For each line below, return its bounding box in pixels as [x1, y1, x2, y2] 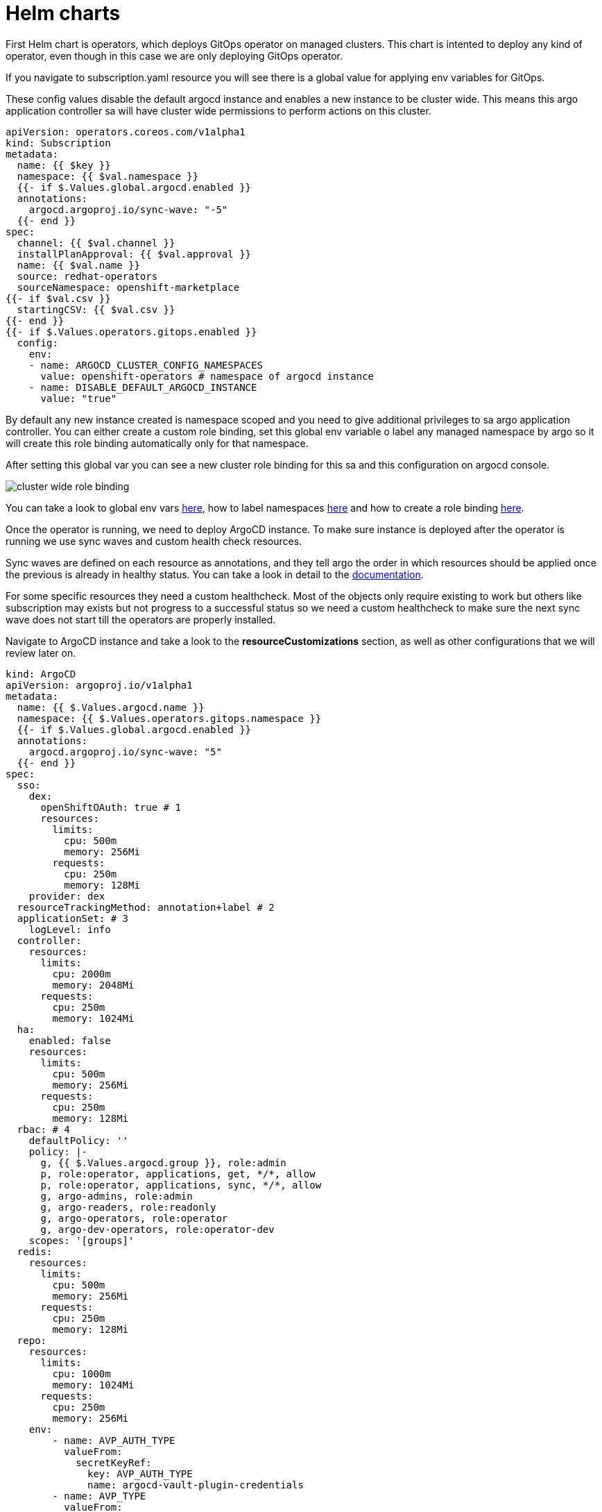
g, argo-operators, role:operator [40, 1212, 228, 1224]
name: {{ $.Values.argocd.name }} [17, 701, 205, 713]
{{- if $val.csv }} [6, 292, 111, 304]
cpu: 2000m [52, 968, 111, 980]
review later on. [6, 646, 76, 659]
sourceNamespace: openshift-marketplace [17, 281, 240, 293]
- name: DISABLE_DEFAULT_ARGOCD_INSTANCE [28, 381, 257, 393]
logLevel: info [28, 923, 111, 935]
